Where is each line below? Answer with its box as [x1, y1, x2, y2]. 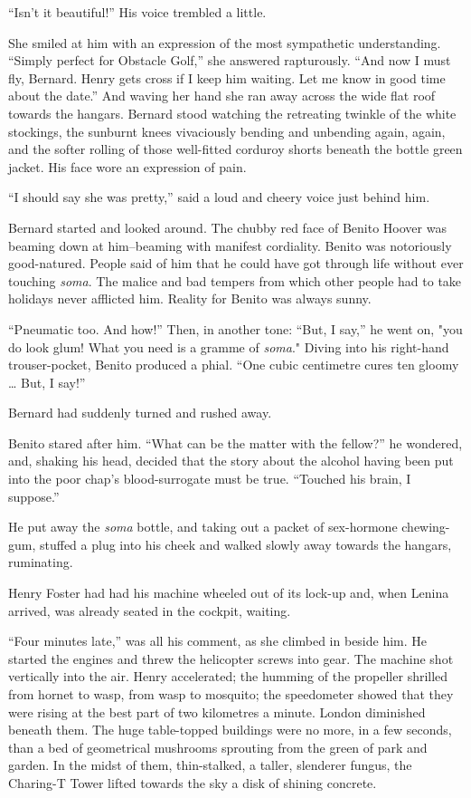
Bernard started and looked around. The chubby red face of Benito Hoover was [8, 217, 447, 236]
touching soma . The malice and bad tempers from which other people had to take [8, 271, 462, 290]
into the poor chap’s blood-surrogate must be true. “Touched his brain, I [8, 469, 411, 488]
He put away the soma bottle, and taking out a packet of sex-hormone [8, 517, 398, 536]
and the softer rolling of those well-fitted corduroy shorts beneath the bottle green [8, 139, 463, 159]
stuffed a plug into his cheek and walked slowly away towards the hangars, [39, 534, 452, 553]
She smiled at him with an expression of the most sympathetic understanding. [8, 33, 441, 52]
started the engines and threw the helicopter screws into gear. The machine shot [8, 649, 454, 668]
